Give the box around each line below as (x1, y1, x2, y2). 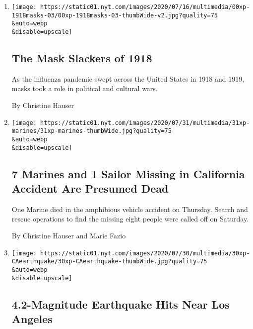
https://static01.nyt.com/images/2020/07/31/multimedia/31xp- (40, 119, 250, 126)
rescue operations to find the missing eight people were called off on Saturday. (11, 214, 249, 224)
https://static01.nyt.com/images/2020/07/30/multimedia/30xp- (40, 249, 250, 257)
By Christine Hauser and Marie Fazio (11, 230, 126, 241)
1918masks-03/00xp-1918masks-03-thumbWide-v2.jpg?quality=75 (11, 11, 218, 19)
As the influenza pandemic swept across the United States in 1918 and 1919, (11, 73, 245, 84)
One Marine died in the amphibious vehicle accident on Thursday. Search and (11, 204, 248, 214)
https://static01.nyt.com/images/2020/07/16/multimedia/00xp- (40, 3, 250, 10)
